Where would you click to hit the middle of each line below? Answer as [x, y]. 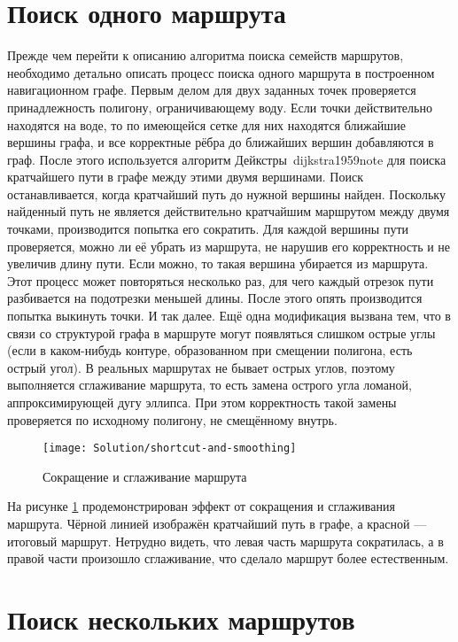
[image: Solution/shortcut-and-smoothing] [170, 449]
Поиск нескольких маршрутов [181, 619]
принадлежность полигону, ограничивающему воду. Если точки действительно [220, 107]
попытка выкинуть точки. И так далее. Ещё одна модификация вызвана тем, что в [229, 316]
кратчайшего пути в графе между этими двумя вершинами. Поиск [185, 177]
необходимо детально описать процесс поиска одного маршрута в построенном [221, 72]
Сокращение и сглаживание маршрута [145, 476]
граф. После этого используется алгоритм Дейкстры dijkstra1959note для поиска [227, 159]
